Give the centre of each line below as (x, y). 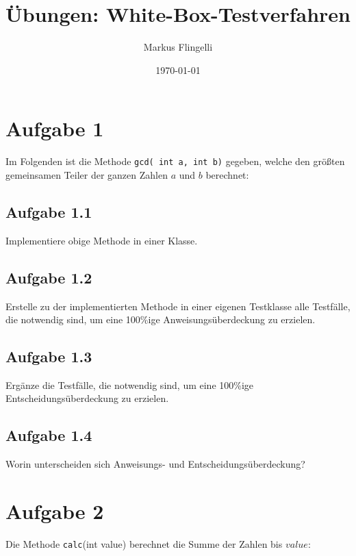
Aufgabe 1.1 (49, 211)
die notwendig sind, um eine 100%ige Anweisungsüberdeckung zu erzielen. (161, 319)
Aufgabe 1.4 (49, 435)
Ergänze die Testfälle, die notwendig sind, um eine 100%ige (130, 384)
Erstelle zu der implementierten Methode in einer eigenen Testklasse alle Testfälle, (178, 306)
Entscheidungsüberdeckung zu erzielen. (87, 398)
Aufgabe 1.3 (49, 356)
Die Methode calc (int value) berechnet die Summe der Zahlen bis (144, 544)
